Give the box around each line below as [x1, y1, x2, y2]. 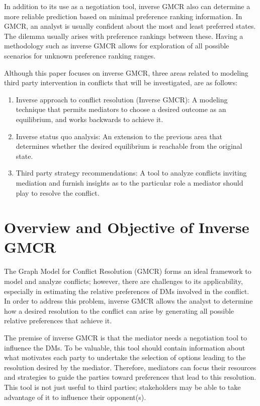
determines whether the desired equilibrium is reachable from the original [16, 141, 242, 151]
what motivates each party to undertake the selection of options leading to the [4, 352, 246, 363]
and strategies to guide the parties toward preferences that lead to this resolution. [4, 372, 256, 382]
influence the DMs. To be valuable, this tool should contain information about [4, 342, 245, 353]
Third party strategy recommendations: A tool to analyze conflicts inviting [16, 167, 247, 178]
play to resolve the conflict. [16, 187, 100, 198]
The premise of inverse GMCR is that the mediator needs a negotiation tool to [4, 332, 247, 342]
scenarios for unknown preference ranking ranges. [4, 50, 156, 61]
